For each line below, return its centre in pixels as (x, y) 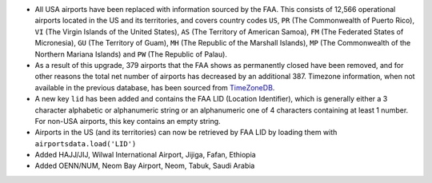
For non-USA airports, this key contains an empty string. (128, 121)
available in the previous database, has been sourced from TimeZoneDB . (155, 87)
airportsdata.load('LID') (86, 143)
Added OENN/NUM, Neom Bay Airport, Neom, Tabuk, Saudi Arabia (145, 166)
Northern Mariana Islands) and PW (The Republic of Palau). (131, 54)
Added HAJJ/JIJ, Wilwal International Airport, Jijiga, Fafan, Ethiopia (145, 155)
